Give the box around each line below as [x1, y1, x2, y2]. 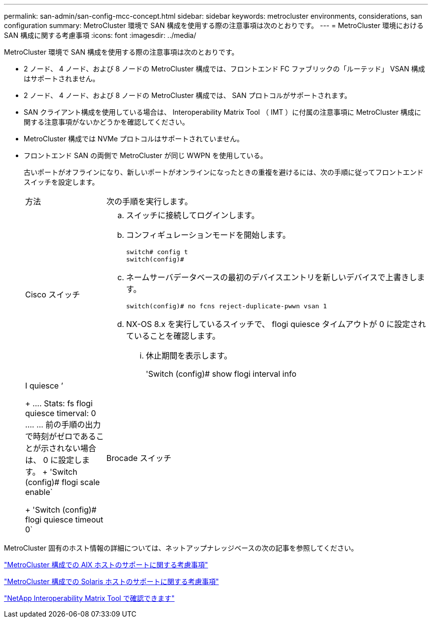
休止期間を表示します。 [145, 351, 232, 360]
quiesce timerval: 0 [25, 408, 96, 418]
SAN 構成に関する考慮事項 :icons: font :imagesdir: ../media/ [4, 31, 196, 39]
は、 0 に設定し [25, 455, 82, 465]
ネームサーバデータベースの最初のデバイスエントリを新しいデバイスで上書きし [126, 272, 417, 282]
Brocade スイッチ [106, 453, 172, 463]
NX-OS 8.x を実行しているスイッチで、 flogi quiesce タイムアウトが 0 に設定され [126, 319, 426, 329]
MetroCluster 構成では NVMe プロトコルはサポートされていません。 [24, 134, 244, 143]
